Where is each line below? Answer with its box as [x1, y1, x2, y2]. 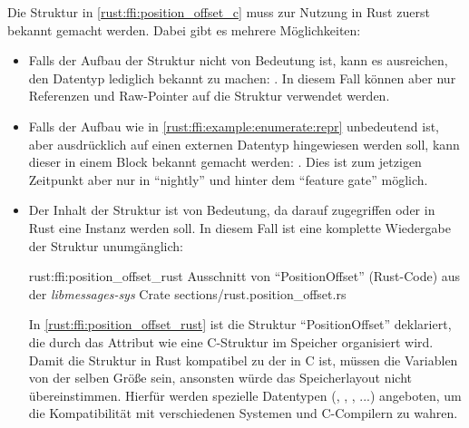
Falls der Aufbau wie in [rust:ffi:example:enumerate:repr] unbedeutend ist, [28, 116, 439, 135]
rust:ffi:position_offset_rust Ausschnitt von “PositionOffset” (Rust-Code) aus [28, 267, 461, 286]
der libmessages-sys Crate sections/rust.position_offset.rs [28, 284, 347, 303]
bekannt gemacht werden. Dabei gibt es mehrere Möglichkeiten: [7, 20, 361, 39]
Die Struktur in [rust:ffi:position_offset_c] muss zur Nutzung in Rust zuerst [7, 3, 430, 21]
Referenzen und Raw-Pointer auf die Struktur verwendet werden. [28, 86, 390, 105]
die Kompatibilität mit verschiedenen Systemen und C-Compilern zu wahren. [28, 404, 458, 423]
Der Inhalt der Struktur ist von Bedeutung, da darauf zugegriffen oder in [28, 200, 435, 219]
